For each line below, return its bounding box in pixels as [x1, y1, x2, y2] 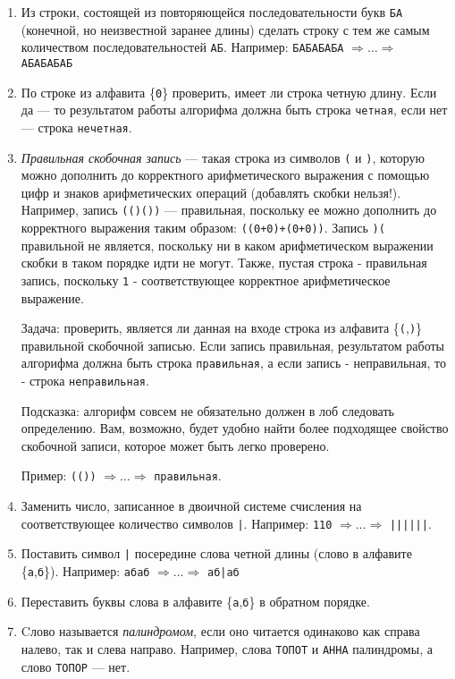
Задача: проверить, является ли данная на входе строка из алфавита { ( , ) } [21, 318, 423, 337]
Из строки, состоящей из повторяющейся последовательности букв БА [21, 3, 403, 21]
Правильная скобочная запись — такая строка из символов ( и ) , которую [21, 148, 426, 166]
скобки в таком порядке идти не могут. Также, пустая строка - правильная [21, 253, 427, 272]
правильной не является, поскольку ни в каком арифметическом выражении [21, 235, 434, 254]
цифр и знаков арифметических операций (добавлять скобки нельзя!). [21, 182, 401, 201]
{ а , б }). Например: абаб [21, 562, 150, 581]
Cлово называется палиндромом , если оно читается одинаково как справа [21, 622, 420, 641]
